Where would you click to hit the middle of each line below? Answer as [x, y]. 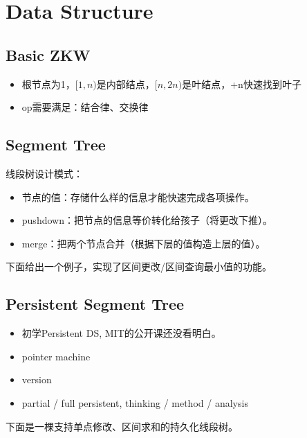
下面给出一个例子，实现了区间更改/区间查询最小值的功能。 [139, 266]
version [37, 379]
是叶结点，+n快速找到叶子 [242, 84]
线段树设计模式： [44, 173]
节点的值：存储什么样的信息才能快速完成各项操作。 [138, 196]
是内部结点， [125, 84]
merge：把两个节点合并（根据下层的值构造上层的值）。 [143, 243]
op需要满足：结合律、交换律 [85, 107]
